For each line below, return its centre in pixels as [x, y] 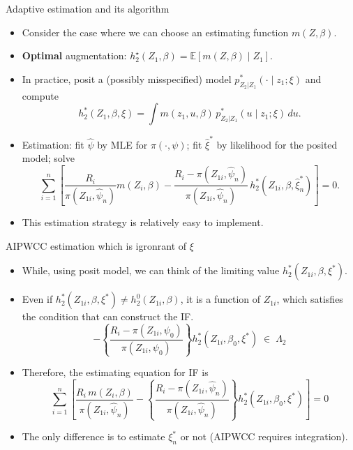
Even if [37, 299]
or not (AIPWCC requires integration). [264, 436]
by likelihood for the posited [277, 144]
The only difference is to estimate [93, 436]
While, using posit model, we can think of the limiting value [151, 270]
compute [40, 95]
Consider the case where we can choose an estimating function [155, 32]
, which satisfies [310, 299]
